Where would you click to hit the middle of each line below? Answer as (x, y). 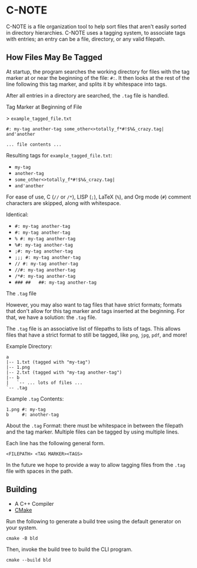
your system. (22, 527)
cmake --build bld (29, 560)
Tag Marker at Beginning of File (44, 107)
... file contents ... (34, 144)
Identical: (17, 214)
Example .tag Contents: (35, 399)
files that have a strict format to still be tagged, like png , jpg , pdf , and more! (96, 335)
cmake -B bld (22, 538)
